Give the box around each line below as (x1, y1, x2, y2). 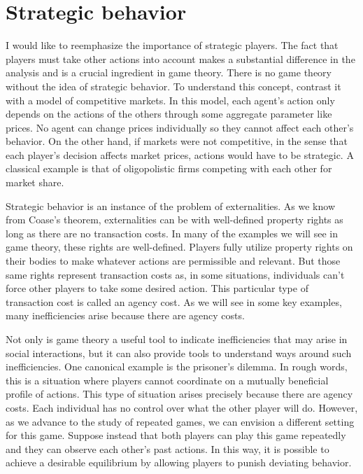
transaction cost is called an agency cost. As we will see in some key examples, (6, 294, 342, 309)
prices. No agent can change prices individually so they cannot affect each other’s (6, 120, 354, 134)
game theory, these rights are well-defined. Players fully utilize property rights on (6, 239, 353, 254)
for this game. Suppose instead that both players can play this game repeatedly (6, 428, 346, 442)
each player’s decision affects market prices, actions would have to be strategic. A (6, 147, 354, 162)
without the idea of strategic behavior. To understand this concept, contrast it (6, 78, 341, 93)
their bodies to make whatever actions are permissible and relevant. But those (6, 253, 341, 268)
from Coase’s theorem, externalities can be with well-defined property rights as (6, 212, 343, 227)
